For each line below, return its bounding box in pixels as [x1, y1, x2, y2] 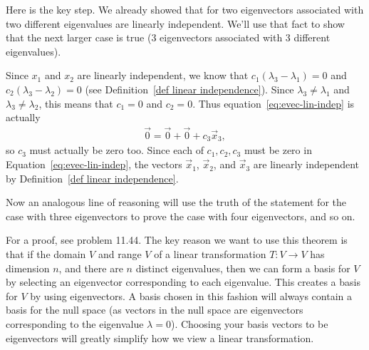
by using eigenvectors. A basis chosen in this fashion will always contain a [30, 288, 353, 303]
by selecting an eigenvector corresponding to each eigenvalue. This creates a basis [6, 274, 360, 289]
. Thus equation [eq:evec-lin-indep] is [192, 96, 355, 110]
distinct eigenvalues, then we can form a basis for [135, 260, 350, 275]
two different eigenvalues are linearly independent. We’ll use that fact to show [6, 16, 345, 31]
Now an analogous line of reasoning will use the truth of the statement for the [6, 195, 346, 210]
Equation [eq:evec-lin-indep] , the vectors [6, 157, 182, 172]
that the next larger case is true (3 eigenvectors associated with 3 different [6, 30, 331, 45]
